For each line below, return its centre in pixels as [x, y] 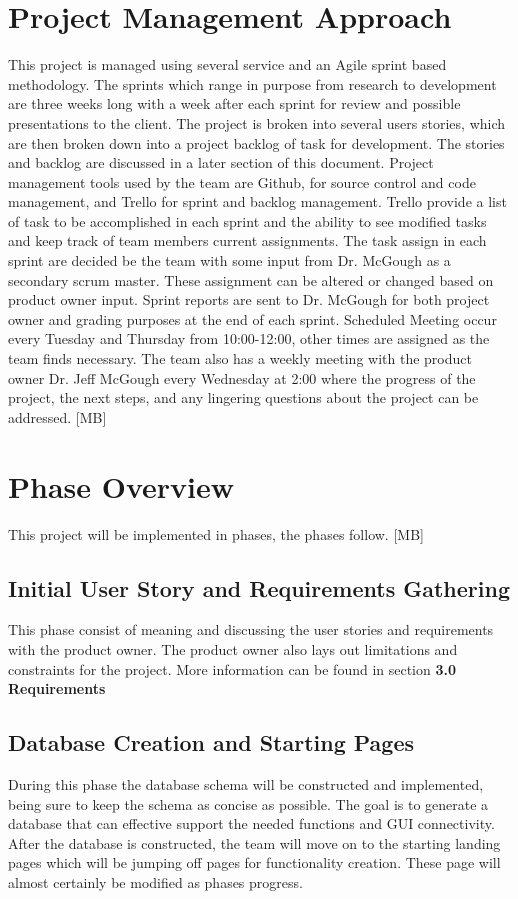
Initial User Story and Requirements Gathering [259, 587]
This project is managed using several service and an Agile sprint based [227, 64]
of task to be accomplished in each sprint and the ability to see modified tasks [247, 220]
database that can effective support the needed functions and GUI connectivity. [251, 823]
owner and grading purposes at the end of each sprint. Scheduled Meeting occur [252, 318]
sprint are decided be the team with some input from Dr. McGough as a [229, 260]
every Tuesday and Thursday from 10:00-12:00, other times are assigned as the [249, 338]
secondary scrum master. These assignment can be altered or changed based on [251, 279]
